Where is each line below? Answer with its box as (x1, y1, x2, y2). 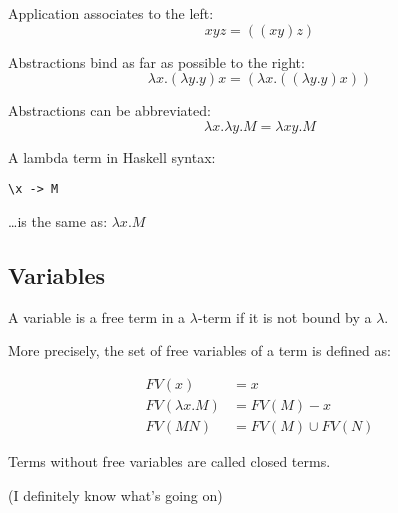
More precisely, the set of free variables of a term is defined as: (8, 340, 391, 361)
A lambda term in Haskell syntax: (8, 146, 216, 167)
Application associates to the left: (8, 3, 214, 23)
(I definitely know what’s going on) (8, 484, 223, 505)
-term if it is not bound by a (197, 306, 372, 327)
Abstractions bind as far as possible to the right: (8, 51, 305, 72)
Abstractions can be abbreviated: (8, 100, 211, 121)
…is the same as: (8, 211, 108, 232)
